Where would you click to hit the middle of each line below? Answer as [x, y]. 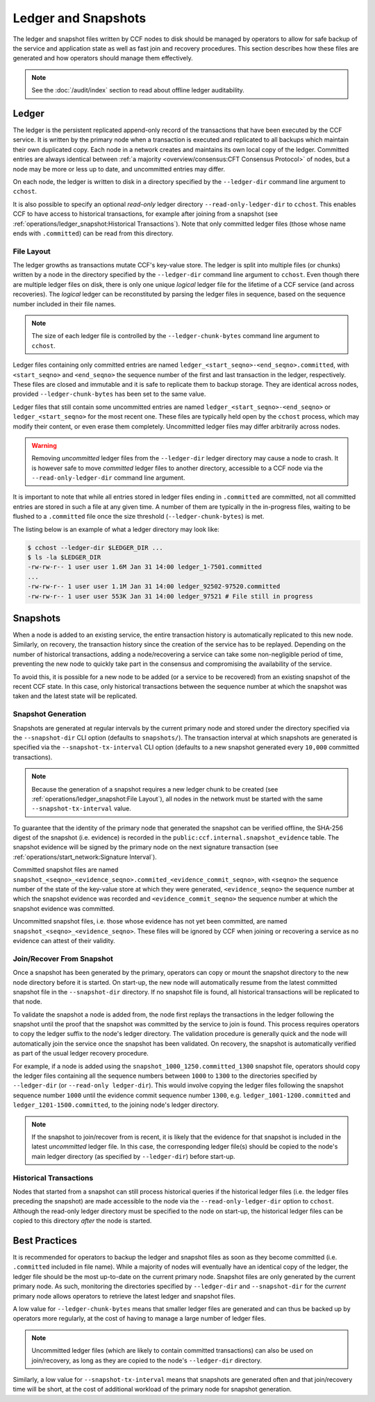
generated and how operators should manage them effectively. [103, 58]
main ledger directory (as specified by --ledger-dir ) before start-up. [133, 1156]
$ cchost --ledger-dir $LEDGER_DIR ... [95, 548]
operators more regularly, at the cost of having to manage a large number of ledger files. [140, 1319]
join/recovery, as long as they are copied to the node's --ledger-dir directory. [147, 1360]
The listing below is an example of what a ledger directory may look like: [116, 529]
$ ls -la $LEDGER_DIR [64, 558]
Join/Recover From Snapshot [63, 958]
